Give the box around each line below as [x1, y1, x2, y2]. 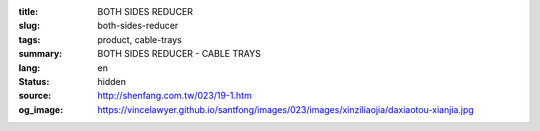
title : [18, 6, 39, 17]
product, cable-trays [97, 33, 182, 45]
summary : [18, 48, 63, 60]
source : [18, 90, 52, 102]
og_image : [18, 103, 64, 115]
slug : [18, 20, 40, 32]
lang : [18, 61, 41, 74]
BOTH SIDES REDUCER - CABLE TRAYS [97, 48, 262, 60]
